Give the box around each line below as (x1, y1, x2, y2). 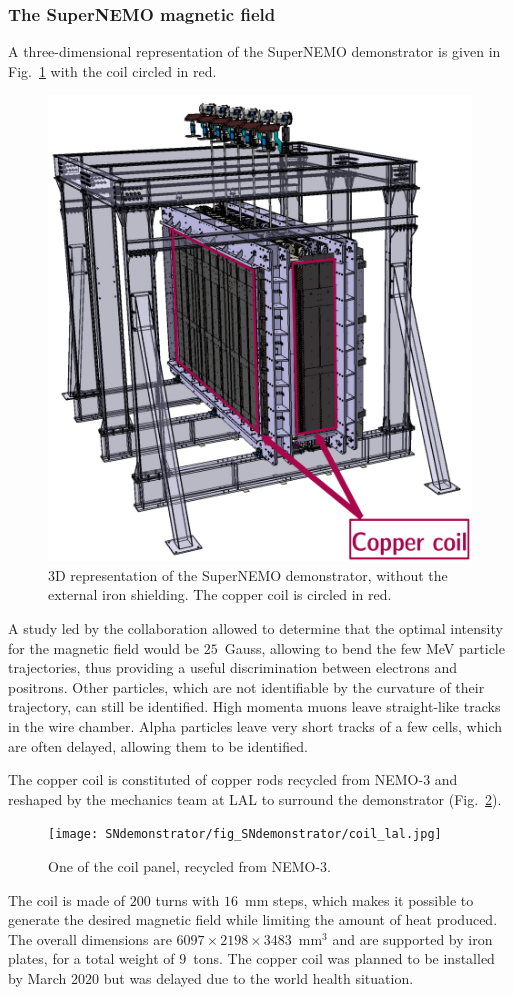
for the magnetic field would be (8, 637, 199, 658)
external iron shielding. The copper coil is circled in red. (48, 584, 392, 605)
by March (8, 968, 67, 988)
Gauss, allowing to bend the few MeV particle (224, 637, 505, 658)
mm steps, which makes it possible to (245, 889, 474, 910)
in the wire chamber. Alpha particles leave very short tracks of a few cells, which (8, 716, 502, 736)
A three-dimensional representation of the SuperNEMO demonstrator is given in (8, 41, 501, 62)
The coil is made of (8, 889, 126, 910)
